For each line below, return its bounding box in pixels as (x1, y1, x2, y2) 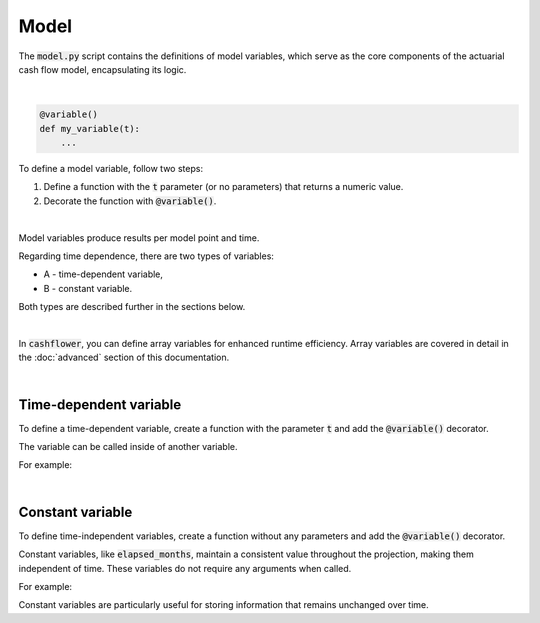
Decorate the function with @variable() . (43, 195, 217, 207)
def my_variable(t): (39, 123, 140, 134)
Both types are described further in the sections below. (18, 301, 246, 313)
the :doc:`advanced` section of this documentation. (18, 351, 230, 364)
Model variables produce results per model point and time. (18, 231, 260, 244)
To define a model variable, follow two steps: (18, 163, 204, 175)
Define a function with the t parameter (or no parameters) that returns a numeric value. (43, 181, 404, 193)
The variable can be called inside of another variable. (18, 441, 238, 453)
